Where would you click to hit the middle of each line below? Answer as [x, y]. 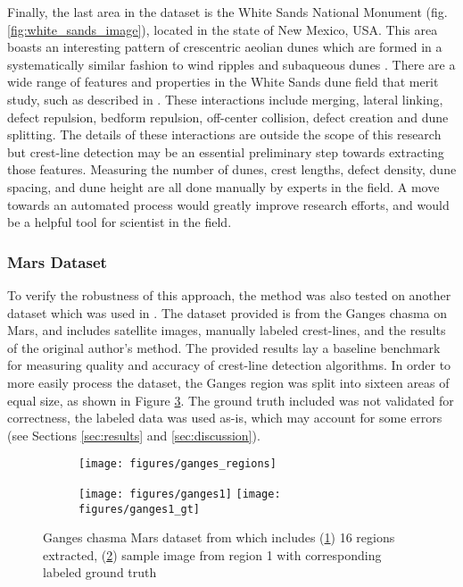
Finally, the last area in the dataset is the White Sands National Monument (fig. [227, 12]
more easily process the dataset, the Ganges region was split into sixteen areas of [228, 382]
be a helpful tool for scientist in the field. [120, 222]
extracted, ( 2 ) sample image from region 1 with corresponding [212, 554]
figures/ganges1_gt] [140, 509]
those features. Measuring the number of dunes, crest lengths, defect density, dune [232, 169]
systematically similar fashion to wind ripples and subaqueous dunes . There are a [231, 64]
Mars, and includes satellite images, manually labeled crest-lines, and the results [227, 330]
